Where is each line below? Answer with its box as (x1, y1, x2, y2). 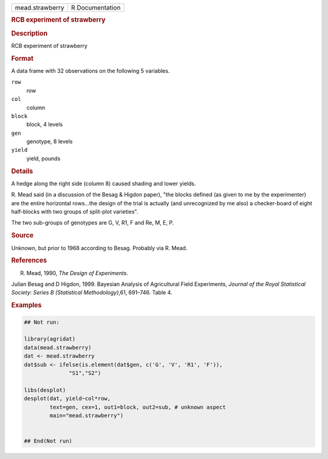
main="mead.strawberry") (49, 412, 124, 419)
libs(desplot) (24, 386, 66, 393)
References (11, 256, 47, 265)
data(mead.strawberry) (24, 344, 92, 351)
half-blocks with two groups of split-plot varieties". (11, 208, 138, 216)
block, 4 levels (26, 121, 63, 128)
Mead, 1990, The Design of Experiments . (26, 269, 129, 276)
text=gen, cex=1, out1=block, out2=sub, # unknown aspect (49, 404, 226, 410)
